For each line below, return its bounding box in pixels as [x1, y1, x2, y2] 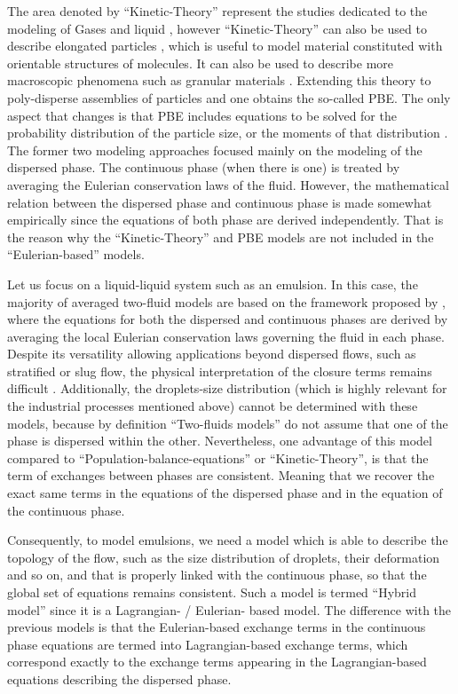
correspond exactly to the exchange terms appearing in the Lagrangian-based [7, 652, 427, 671]
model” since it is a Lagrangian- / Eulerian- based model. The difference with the [7, 600, 452, 619]
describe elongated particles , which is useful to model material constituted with [7, 36, 443, 55]
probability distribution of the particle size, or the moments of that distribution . [7, 123, 448, 142]
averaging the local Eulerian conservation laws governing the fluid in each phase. [7, 327, 445, 345]
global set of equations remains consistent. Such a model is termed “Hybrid [7, 583, 417, 601]
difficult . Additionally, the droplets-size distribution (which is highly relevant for [7, 379, 447, 398]
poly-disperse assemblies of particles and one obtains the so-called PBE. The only [7, 88, 451, 106]
